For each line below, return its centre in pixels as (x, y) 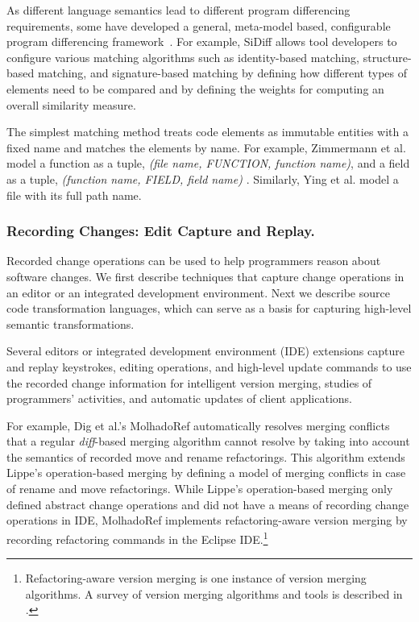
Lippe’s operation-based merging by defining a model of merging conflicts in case (206, 473)
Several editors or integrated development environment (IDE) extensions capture (205, 351)
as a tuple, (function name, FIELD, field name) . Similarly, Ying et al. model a (203, 178)
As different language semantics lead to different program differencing (178, 10)
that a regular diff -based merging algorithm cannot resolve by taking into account (208, 441)
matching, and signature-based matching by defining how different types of (222, 73)
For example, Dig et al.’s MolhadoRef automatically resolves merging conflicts (198, 425)
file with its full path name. (74, 195)
